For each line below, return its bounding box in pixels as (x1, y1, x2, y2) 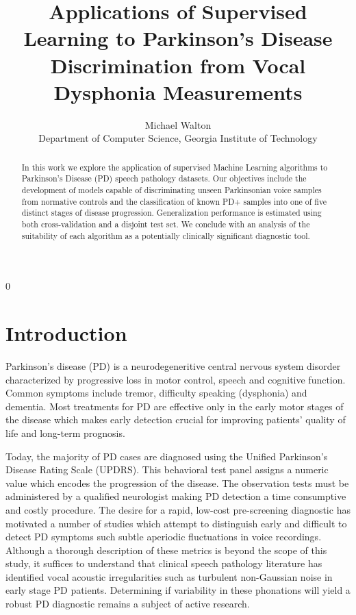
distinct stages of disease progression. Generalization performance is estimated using (21, 207, 322, 218)
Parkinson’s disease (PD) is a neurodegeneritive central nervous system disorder (5, 358, 341, 373)
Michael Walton (144, 117, 212, 131)
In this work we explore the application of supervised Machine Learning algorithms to (21, 161, 328, 173)
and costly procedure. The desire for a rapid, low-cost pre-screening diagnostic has (5, 502, 351, 516)
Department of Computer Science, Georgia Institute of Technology (38, 131, 318, 145)
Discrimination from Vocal (50, 51, 306, 79)
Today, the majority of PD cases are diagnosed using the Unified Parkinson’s (5, 449, 328, 463)
